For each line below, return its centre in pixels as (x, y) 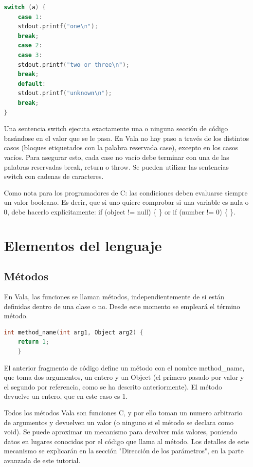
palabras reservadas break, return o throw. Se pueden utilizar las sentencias (116, 166)
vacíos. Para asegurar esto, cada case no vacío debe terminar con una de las (117, 157)
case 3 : (30, 55)
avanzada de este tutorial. (42, 460)
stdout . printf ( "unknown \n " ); (65, 93)
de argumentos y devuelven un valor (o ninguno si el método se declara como (119, 422)
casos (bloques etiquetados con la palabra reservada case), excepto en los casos (121, 147)
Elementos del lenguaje (83, 245)
